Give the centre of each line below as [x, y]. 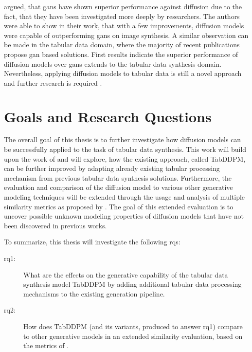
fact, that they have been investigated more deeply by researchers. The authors [122, 16]
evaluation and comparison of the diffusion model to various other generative [118, 187]
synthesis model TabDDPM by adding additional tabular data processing [133, 284]
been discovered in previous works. [55, 225]
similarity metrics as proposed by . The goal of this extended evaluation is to [119, 206]
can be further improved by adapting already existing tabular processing [112, 168]
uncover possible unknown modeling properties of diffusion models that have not [124, 216]
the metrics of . [46, 345]
